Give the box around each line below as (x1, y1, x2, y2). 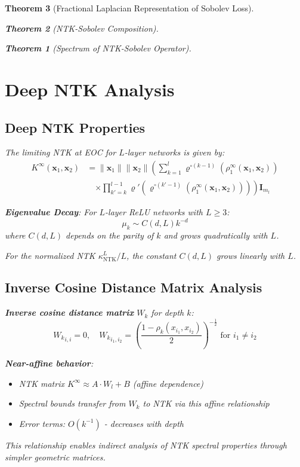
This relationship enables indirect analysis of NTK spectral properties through (5, 438, 287, 451)
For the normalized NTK (5, 249, 95, 261)
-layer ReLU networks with (105, 206, 203, 218)
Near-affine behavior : (5, 357, 94, 370)
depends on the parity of (66, 228, 154, 241)
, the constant (126, 249, 177, 261)
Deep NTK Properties (5, 118, 146, 136)
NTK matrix (18, 377, 64, 389)
